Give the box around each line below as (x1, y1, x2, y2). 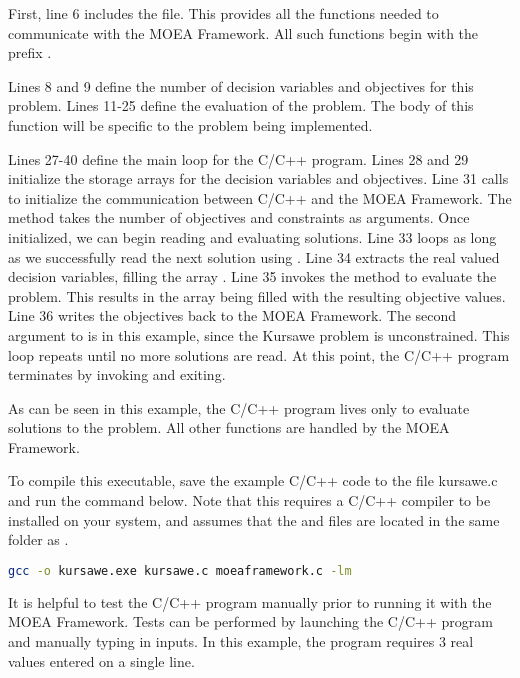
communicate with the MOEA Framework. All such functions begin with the (8, 22, 479, 43)
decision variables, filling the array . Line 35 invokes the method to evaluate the (8, 266, 497, 287)
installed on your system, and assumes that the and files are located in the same (8, 509, 500, 530)
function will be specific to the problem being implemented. (8, 114, 373, 135)
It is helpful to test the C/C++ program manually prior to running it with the (8, 591, 492, 612)
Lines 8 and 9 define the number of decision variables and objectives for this (8, 75, 474, 96)
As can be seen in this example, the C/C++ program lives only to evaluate (8, 397, 470, 418)
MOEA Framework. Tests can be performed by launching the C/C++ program (8, 611, 493, 632)
